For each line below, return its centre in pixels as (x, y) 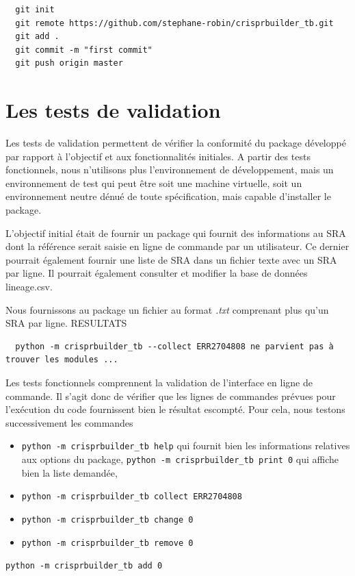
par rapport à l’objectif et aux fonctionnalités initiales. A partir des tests (158, 156)
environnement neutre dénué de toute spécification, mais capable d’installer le (168, 196)
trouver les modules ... (62, 360)
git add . (37, 37)
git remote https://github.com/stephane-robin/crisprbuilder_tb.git (174, 23)
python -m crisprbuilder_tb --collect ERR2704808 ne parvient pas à (174, 346)
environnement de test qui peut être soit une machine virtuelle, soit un (154, 183)
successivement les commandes (69, 422)
